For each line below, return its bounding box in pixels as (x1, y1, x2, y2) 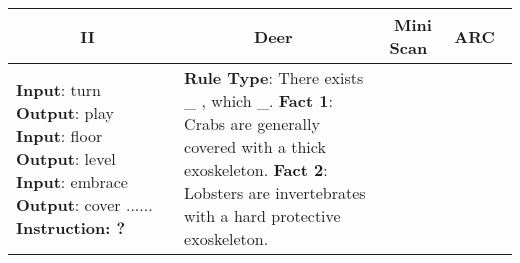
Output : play (16, 100, 114, 124)
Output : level (16, 146, 116, 170)
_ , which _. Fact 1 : (184, 89, 333, 112)
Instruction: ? (16, 215, 126, 239)
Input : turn (16, 77, 101, 101)
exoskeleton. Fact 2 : (184, 158, 328, 181)
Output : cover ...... (16, 192, 153, 216)
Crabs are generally (184, 112, 320, 135)
